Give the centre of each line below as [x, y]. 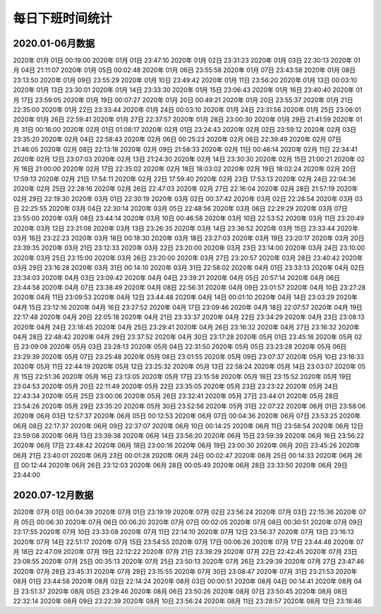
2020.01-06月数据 [54, 43]
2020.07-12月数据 [53, 495]
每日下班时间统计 [63, 18]
